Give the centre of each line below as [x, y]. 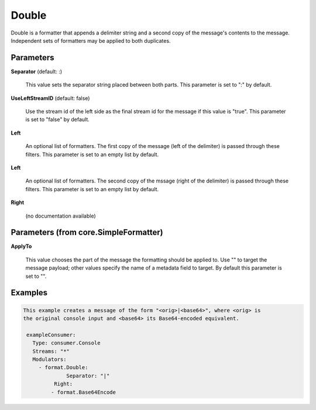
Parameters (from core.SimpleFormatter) [87, 232]
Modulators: [49, 359]
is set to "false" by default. [58, 119]
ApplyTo [21, 246]
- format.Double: [63, 368]
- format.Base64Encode [83, 392]
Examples [29, 293]
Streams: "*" [51, 351]
